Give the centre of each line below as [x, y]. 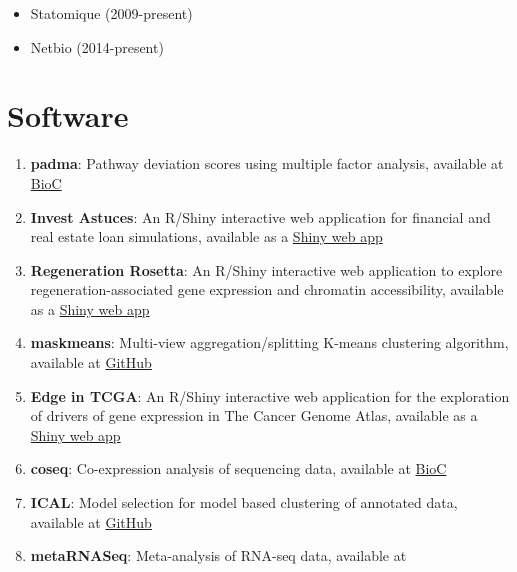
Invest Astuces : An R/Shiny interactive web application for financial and [260, 216]
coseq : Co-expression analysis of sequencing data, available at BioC [238, 468]
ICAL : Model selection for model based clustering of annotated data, [244, 502]
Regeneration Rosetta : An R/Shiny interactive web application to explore [266, 269]
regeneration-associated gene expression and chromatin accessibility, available [267, 289]
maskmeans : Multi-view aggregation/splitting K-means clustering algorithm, [269, 342]
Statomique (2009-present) [111, 13]
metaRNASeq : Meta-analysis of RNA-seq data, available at [218, 555]
